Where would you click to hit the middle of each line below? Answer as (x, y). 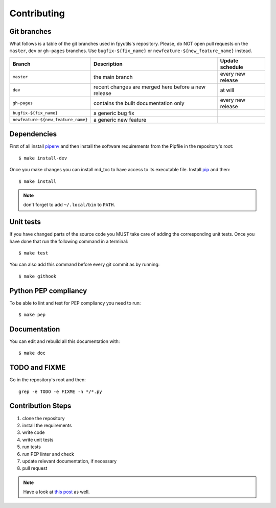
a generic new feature (120, 120)
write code (33, 432)
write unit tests (38, 440)
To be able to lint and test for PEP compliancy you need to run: (75, 303)
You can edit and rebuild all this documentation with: (65, 341)
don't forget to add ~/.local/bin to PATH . (69, 205)
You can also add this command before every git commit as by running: (85, 264)
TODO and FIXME (38, 368)
